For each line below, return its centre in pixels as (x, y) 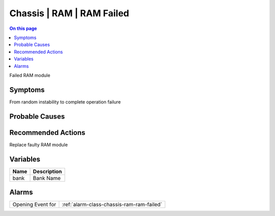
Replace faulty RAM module (39, 145)
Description (47, 171)
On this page (23, 28)
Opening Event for (34, 204)
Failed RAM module (30, 75)
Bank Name (47, 178)
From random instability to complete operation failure (65, 102)
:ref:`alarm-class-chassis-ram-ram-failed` (112, 204)
